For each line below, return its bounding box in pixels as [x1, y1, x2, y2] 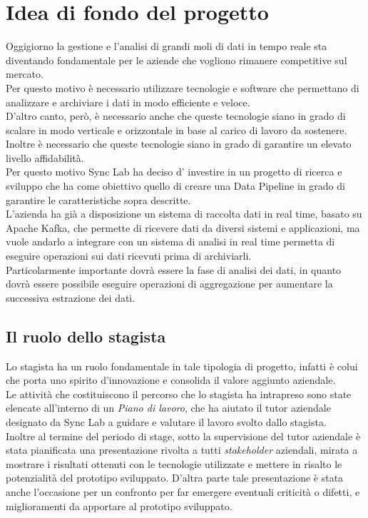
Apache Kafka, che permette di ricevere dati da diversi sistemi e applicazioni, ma [6, 220, 360, 235]
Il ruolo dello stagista [6, 325, 166, 347]
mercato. [6, 66, 44, 81]
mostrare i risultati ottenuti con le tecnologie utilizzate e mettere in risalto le [6, 456, 342, 471]
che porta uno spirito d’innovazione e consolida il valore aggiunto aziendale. [6, 372, 336, 387]
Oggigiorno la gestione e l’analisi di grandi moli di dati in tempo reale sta [6, 39, 327, 54]
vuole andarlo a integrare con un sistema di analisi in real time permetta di [6, 234, 335, 249]
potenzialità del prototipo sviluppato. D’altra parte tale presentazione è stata [6, 470, 344, 485]
